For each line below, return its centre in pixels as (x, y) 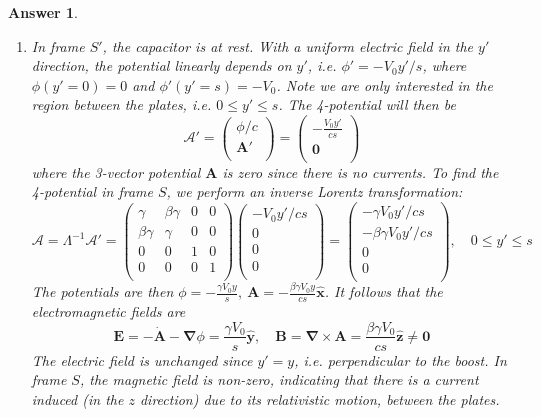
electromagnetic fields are (108, 310)
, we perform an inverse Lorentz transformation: (314, 191)
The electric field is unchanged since (142, 359)
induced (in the (77, 398)
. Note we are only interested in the (384, 84)
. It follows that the (383, 291)
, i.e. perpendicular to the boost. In (400, 359)
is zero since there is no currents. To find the (360, 171)
